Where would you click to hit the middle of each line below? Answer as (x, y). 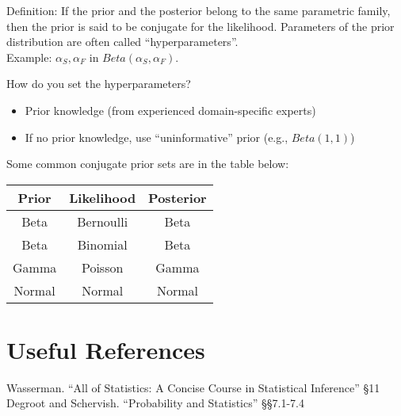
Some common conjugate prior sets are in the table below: (148, 164)
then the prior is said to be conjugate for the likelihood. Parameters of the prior (200, 26)
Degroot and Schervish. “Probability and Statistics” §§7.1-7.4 (155, 403)
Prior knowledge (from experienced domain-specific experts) (170, 110)
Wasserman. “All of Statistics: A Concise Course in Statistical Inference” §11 (193, 387)
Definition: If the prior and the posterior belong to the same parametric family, (199, 10)
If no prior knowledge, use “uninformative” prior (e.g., (157, 137)
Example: (29, 57)
